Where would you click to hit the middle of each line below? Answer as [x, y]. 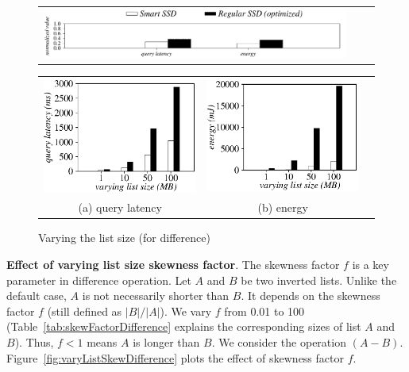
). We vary [186, 311]
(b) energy [283, 207]
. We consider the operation [279, 342]
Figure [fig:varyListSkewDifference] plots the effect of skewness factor [175, 357]
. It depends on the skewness [311, 295]
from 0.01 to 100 [264, 311]
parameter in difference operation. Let [99, 280]
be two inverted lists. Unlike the [319, 280]
